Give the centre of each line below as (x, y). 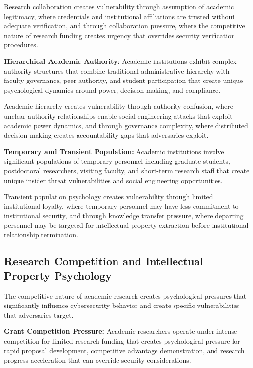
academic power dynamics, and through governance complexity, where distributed (126, 125)
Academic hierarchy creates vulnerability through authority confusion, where (118, 106)
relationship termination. (41, 235)
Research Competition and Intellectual (104, 261)
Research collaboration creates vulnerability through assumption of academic (119, 6)
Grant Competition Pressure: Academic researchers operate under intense (121, 331)
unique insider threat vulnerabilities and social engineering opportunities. (113, 180)
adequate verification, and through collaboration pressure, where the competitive (125, 26)
